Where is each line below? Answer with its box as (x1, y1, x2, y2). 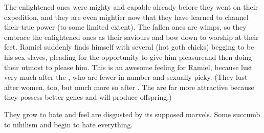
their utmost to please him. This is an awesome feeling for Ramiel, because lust (4, 61, 253, 72)
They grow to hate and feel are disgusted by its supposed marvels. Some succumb (4, 108, 260, 119)
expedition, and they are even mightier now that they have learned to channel (4, 11, 249, 22)
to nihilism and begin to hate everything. (4, 119, 133, 129)
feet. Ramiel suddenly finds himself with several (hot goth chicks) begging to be (4, 41, 254, 52)
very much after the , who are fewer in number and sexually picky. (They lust (4, 72, 248, 82)
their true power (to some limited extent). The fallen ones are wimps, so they (4, 21, 247, 32)
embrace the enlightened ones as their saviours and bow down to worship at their (4, 31, 259, 42)
